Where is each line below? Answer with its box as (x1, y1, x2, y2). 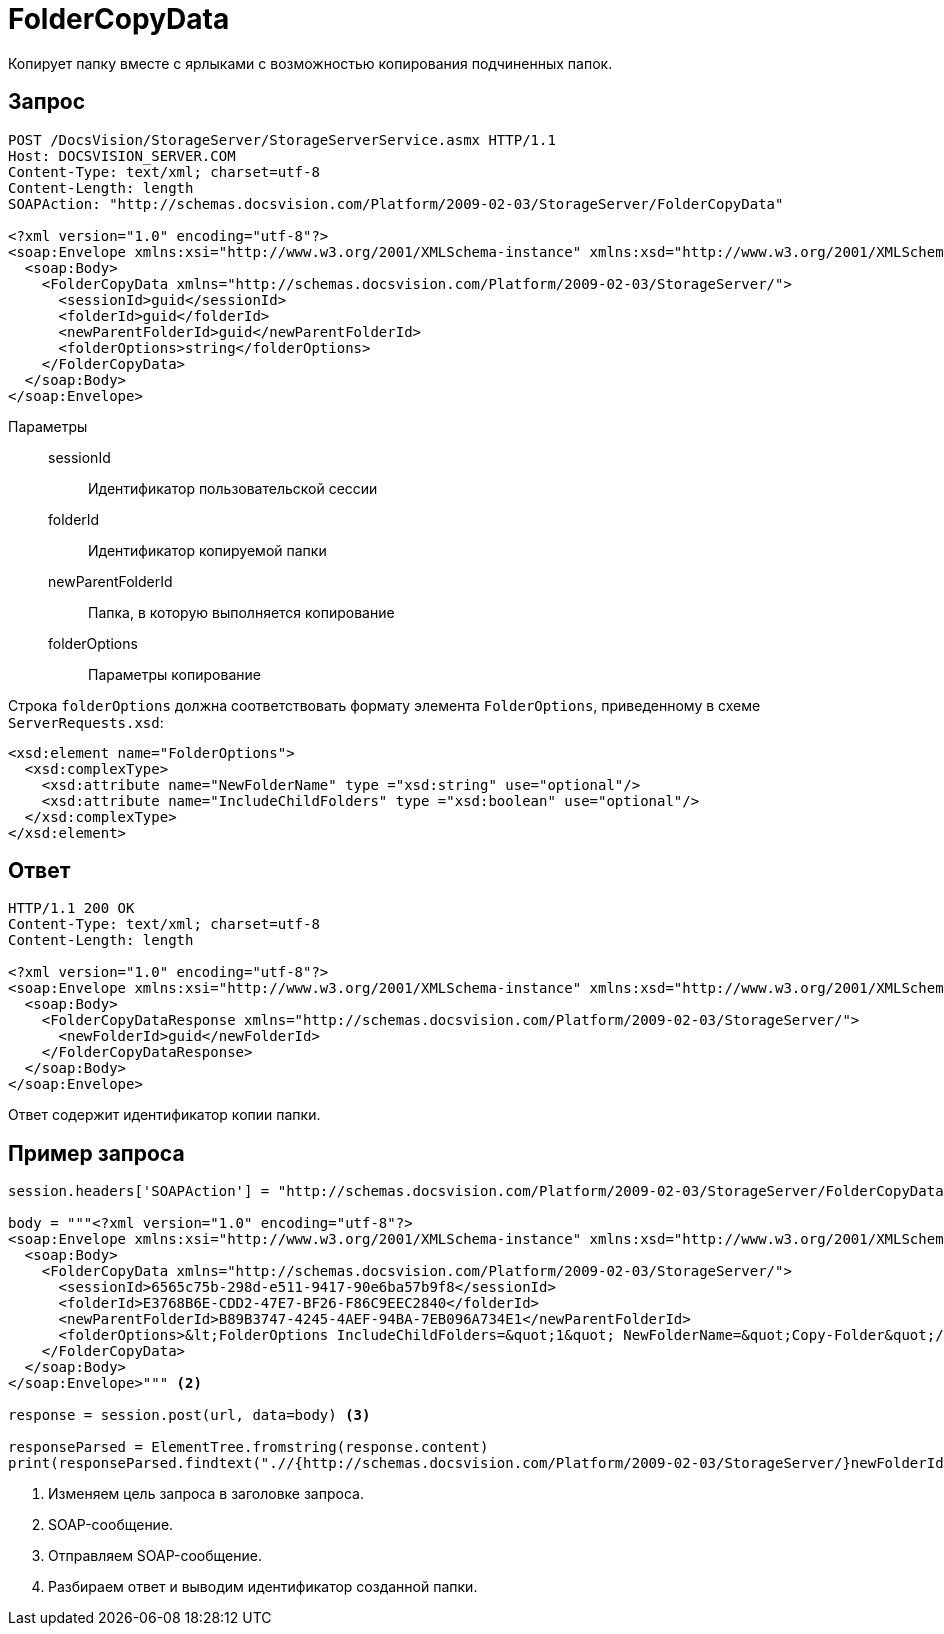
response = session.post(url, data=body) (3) (8, 1407, 371, 1424)
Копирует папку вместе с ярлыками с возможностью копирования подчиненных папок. (8, 54, 613, 72)
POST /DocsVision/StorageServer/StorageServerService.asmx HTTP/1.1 (8, 131, 556, 148)
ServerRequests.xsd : (8, 713, 164, 731)
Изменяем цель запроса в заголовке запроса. (48, 1485, 364, 1503)
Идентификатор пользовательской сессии (88, 479, 378, 497)
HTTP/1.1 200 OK (8, 900, 135, 917)
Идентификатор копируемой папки (88, 541, 327, 559)
